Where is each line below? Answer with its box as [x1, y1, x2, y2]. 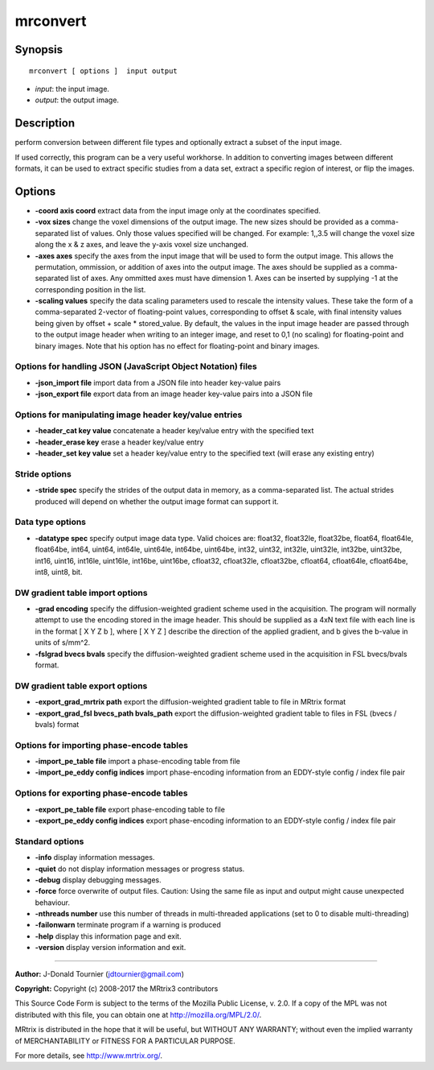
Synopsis [14, 43, 63, 56]
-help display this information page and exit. [35, 931, 182, 941]
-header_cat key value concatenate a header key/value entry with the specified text [35, 426, 314, 436]
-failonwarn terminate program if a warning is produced [35, 920, 221, 930]
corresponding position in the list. [35, 284, 146, 294]
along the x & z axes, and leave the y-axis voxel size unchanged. [35, 240, 249, 250]
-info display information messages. [35, 853, 155, 862]
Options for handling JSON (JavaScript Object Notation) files [14, 361, 257, 372]
